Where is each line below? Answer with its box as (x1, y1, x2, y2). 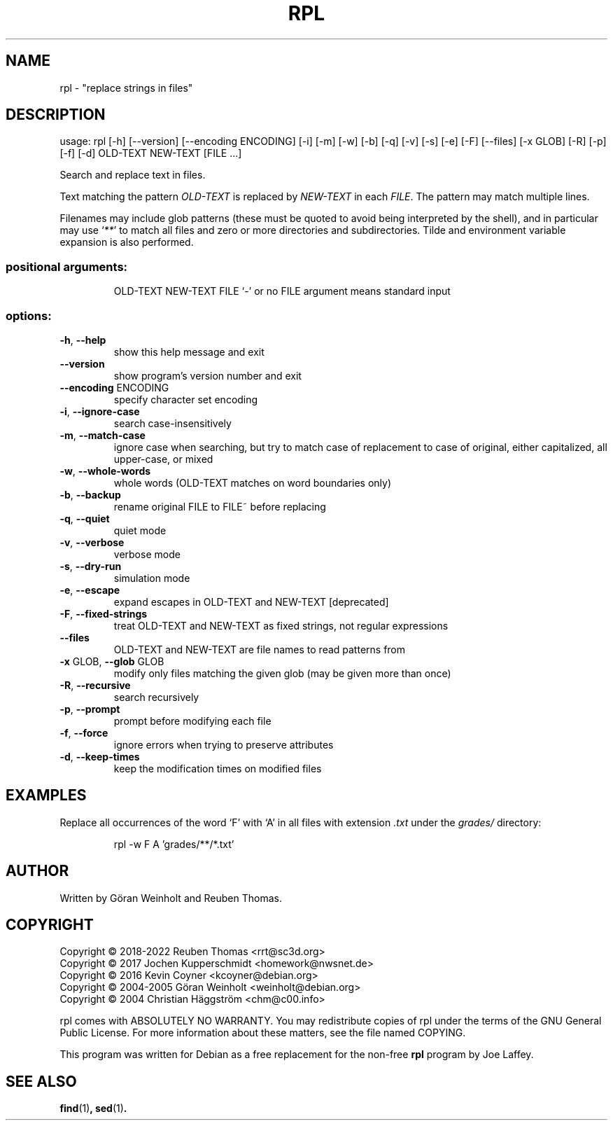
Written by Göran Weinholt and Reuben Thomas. (59, 891, 282, 904)
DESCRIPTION (6, 106, 106, 124)
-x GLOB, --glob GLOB (59, 655, 164, 667)
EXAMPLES (6, 786, 87, 805)
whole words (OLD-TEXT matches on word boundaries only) (113, 476, 392, 489)
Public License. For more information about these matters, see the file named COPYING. (59, 1027, 466, 1039)
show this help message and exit (113, 345, 265, 358)
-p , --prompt (59, 702, 120, 715)
